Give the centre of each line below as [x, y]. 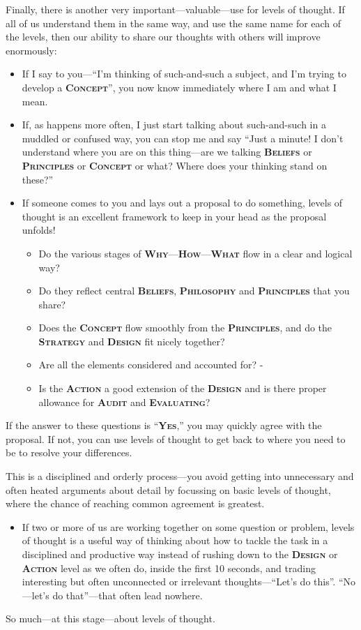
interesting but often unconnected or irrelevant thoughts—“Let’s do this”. [179, 582]
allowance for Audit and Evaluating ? [124, 402]
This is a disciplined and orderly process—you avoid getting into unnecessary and [180, 476]
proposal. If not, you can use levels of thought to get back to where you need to [176, 438]
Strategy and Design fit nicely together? [132, 341]
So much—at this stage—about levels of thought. [110, 618]
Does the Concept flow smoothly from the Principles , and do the [185, 328]
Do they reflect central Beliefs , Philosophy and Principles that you [194, 291]
